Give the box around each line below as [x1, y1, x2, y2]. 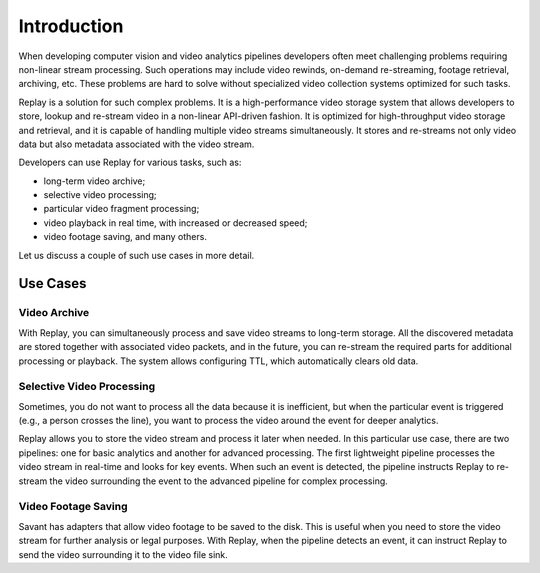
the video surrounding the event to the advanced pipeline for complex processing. [49, 475, 389, 487]
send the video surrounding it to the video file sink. [18, 548, 229, 560]
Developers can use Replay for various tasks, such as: [18, 156, 242, 169]
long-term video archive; [43, 175, 146, 187]
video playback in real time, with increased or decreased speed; [43, 216, 308, 229]
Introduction [18, 15, 124, 37]
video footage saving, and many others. [43, 231, 207, 243]
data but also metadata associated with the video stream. [18, 138, 255, 150]
